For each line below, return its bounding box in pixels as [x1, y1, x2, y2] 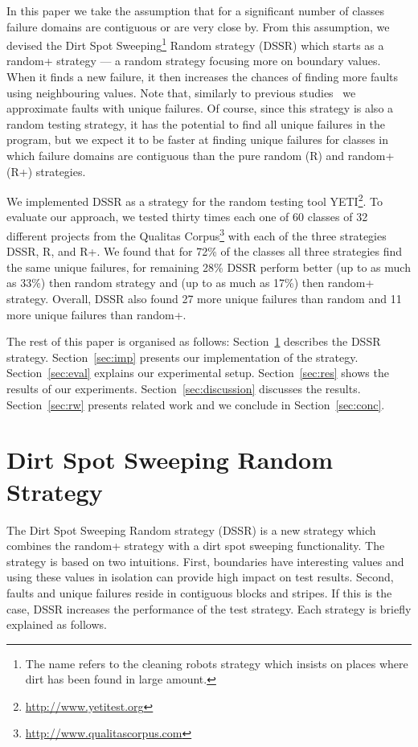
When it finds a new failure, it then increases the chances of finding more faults [6, 68, 399, 85]
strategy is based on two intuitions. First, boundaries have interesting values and [6, 552, 404, 569]
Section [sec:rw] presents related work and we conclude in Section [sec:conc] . [6, 396, 385, 412]
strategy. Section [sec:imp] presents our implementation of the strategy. [6, 348, 359, 365]
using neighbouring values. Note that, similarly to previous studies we [6, 84, 356, 101]
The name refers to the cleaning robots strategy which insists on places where [25, 655, 408, 671]
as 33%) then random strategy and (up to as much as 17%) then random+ [6, 274, 375, 291]
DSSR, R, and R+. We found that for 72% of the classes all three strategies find [6, 243, 403, 260]
